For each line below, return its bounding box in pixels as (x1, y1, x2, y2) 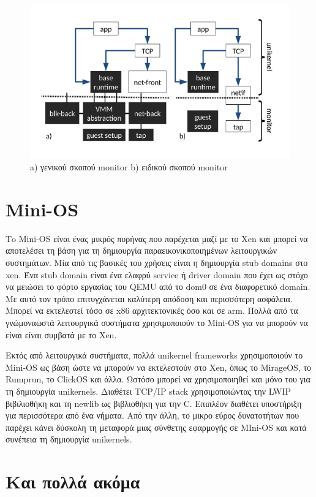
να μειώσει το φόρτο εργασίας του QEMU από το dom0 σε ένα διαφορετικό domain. (6, 280, 310, 293)
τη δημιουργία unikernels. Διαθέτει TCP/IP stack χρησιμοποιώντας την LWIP (6, 384, 291, 397)
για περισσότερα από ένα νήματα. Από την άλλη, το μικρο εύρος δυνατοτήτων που (6, 409, 299, 422)
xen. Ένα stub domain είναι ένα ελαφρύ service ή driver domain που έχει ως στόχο (6, 268, 308, 281)
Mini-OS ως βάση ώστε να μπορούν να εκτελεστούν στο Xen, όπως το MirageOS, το (6, 360, 312, 373)
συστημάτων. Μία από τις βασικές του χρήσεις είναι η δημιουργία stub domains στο (6, 256, 308, 268)
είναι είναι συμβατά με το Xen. (6, 328, 117, 341)
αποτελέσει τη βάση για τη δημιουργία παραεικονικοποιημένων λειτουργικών (6, 244, 277, 257)
